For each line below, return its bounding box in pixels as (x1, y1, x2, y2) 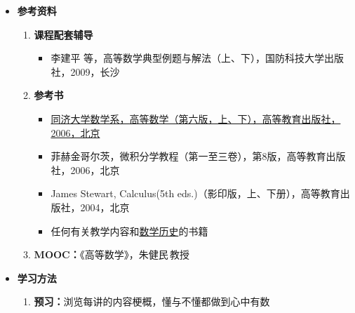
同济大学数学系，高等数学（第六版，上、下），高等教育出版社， (51, 111, 341, 126)
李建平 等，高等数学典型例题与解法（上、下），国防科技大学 (51, 51, 325, 65)
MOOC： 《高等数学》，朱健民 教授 (34, 247, 190, 262)
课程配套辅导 (34, 27, 93, 41)
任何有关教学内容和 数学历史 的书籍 (51, 223, 208, 238)
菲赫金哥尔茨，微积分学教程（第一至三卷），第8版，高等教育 (51, 149, 326, 164)
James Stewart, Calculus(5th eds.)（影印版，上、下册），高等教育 (51, 186, 340, 201)
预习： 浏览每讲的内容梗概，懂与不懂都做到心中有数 (34, 294, 270, 309)
